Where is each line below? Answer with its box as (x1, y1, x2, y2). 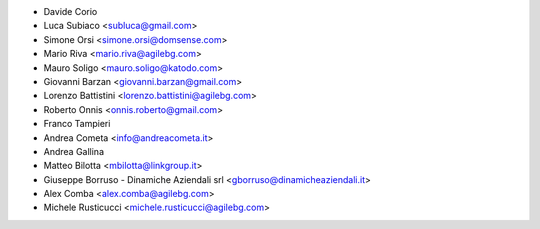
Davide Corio (43, 6, 98, 17)
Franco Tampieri (43, 118, 111, 130)
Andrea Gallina (43, 145, 105, 157)
